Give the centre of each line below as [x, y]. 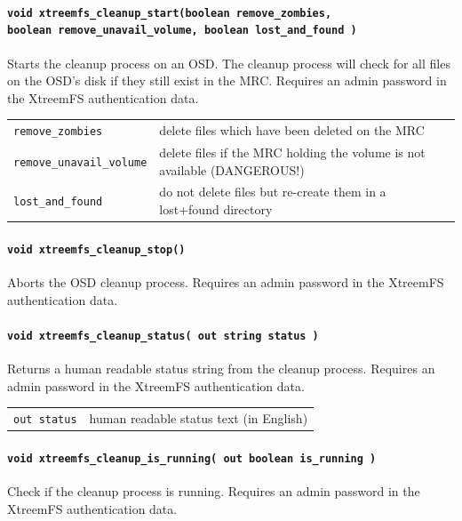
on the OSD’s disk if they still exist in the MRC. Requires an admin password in [227, 80]
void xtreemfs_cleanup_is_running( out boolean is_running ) [192, 458]
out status [45, 419]
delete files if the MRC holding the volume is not [292, 152]
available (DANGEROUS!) [232, 169]
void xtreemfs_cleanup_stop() [96, 249]
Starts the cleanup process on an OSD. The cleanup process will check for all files [229, 63]
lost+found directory [216, 208]
